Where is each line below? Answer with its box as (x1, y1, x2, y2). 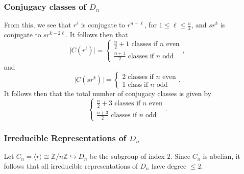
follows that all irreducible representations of (4, 160, 138, 171)
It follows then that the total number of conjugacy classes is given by (4, 88, 212, 99)
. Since (170, 151, 191, 161)
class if (128, 81, 148, 88)
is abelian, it (203, 151, 241, 161)
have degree (151, 160, 187, 171)
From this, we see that (4, 20, 71, 30)
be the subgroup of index (90, 151, 165, 161)
